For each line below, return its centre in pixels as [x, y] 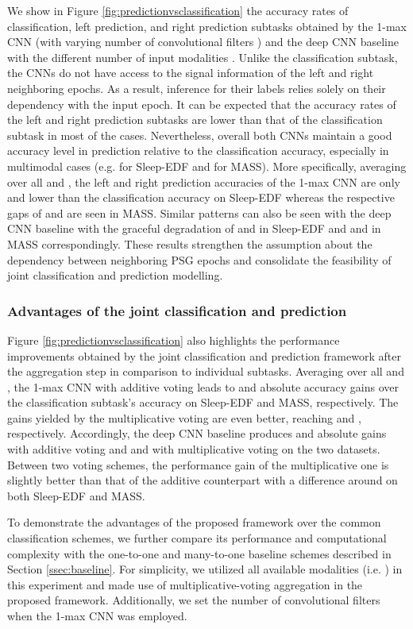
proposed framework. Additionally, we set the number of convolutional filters [194, 600]
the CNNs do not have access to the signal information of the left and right [191, 73]
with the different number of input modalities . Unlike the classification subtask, [203, 57]
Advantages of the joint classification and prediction [177, 310]
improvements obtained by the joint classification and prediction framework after [204, 355]
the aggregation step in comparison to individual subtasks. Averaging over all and [206, 371]
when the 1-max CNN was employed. [97, 615]
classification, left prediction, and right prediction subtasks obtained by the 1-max [207, 26]
